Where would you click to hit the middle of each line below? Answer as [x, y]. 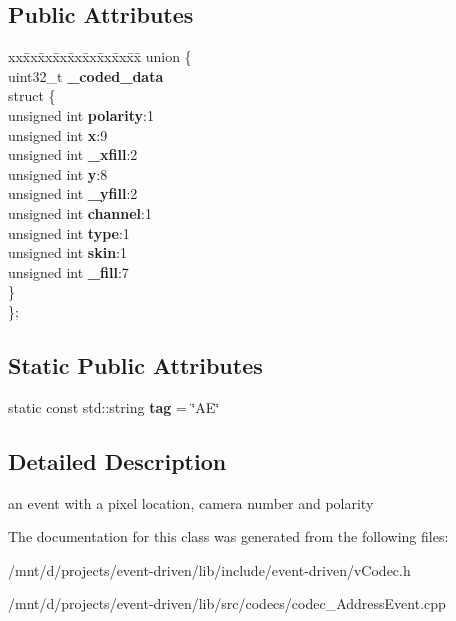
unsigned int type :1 [69, 232]
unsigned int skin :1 [68, 252]
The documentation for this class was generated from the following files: [228, 536]
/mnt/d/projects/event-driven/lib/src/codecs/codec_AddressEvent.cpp [227, 603]
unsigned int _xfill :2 [73, 154]
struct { [32, 95]
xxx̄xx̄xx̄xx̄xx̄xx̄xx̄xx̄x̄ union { [100, 56]
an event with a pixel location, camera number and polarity [191, 502]
